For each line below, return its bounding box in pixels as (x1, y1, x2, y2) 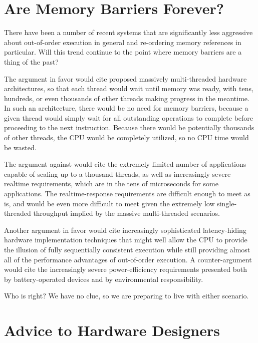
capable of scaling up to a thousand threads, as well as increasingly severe (4, 168, 231, 179)
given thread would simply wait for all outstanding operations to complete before (4, 112, 253, 123)
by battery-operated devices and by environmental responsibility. (4, 273, 203, 284)
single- (217, 198, 237, 208)
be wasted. (4, 142, 37, 152)
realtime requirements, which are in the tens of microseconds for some (4, 178, 218, 189)
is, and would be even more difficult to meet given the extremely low (4, 198, 215, 208)
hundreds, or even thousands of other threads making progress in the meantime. (4, 93, 249, 103)
